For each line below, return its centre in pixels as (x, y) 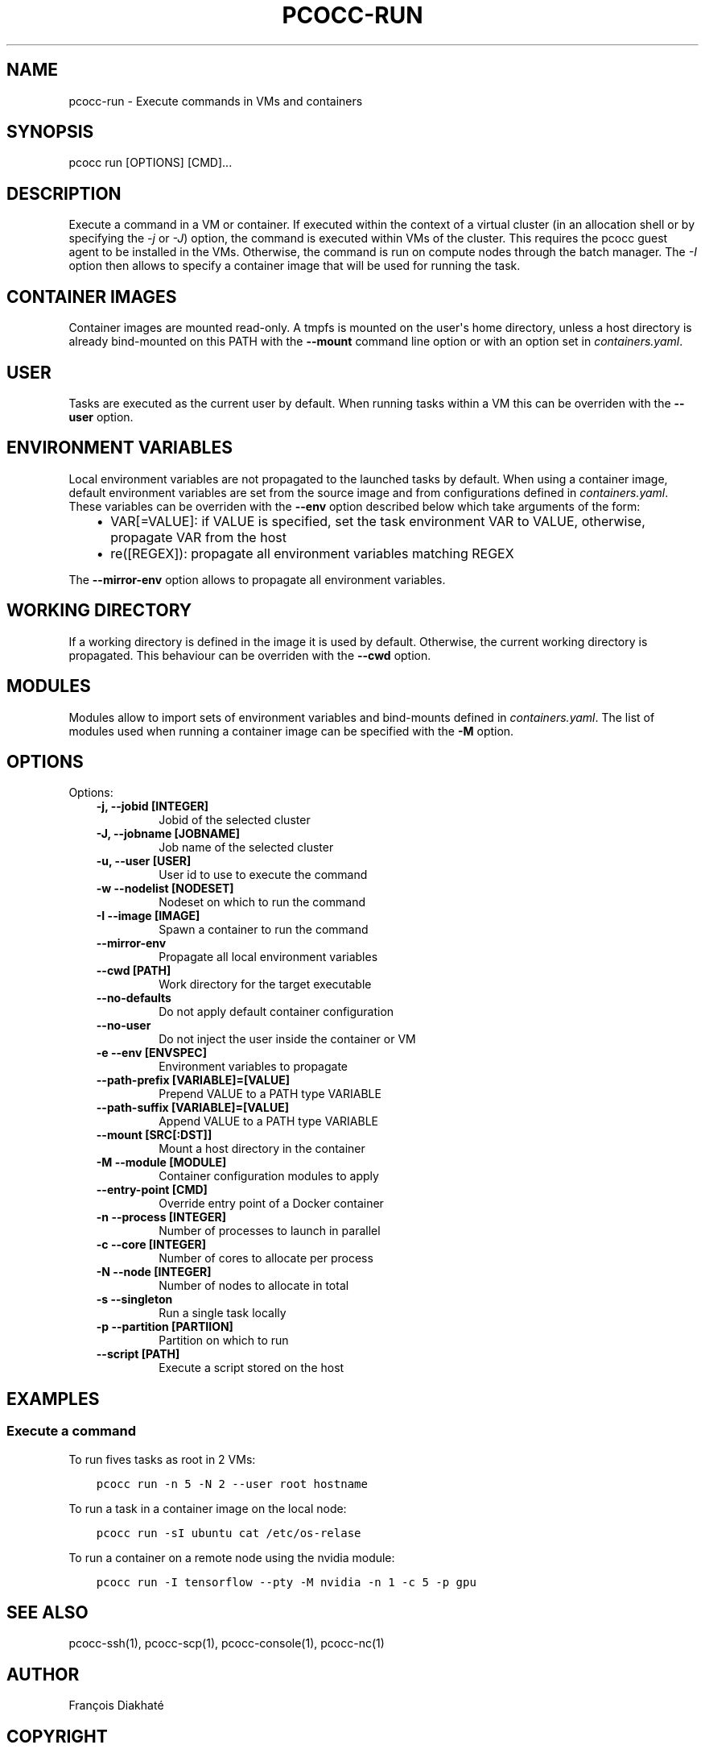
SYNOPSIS (50, 132)
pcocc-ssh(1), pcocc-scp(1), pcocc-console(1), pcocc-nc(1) (227, 1643)
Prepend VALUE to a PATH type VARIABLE (270, 1094)
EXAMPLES (53, 1399)
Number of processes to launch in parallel (270, 1231)
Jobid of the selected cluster (235, 820)
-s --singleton (134, 1299)
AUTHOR (43, 1674)
